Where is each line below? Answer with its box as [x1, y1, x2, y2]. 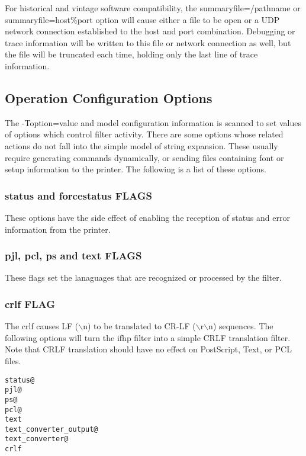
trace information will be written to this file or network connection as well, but [5, 36, 291, 49]
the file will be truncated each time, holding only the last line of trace [5, 48, 258, 60]
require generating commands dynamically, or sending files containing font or [5, 151, 284, 163]
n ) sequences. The [208, 320, 273, 332]
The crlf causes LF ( [5, 320, 79, 332]
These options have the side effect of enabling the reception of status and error [5, 211, 290, 223]
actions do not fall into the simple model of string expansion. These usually [5, 139, 278, 152]
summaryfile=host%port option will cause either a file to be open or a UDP [5, 13, 280, 25]
